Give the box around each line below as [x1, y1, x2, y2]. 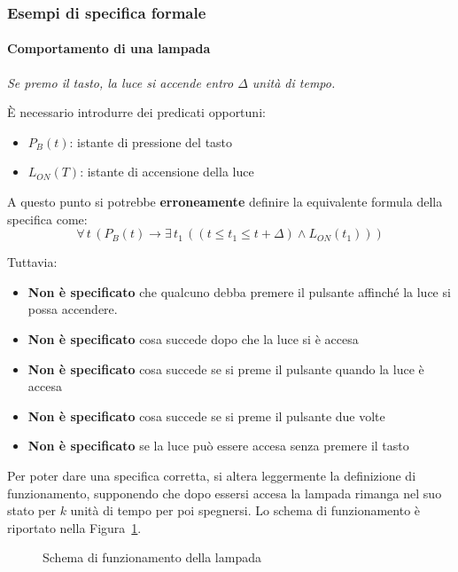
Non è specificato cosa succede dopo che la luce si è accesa [27, 329, 359, 348]
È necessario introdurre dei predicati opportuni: [7, 103, 266, 121]
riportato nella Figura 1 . [7, 518, 142, 537]
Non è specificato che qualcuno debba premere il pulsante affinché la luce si [27, 282, 451, 301]
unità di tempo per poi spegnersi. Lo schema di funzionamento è [70, 501, 421, 520]
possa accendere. [27, 300, 118, 318]
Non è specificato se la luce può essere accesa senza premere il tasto [27, 436, 409, 455]
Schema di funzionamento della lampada [43, 548, 261, 567]
